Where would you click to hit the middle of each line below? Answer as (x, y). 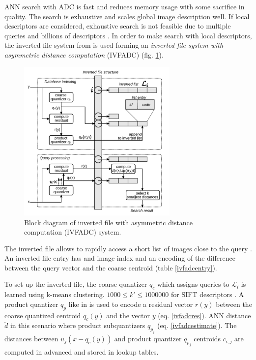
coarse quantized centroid (43, 315)
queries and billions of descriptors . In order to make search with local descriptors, (128, 35)
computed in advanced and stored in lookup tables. (82, 351)
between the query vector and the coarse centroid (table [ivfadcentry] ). (111, 267)
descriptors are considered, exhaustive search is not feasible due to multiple (118, 26)
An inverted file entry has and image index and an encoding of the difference (120, 258)
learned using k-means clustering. (55, 294)
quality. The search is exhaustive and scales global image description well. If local (127, 16)
